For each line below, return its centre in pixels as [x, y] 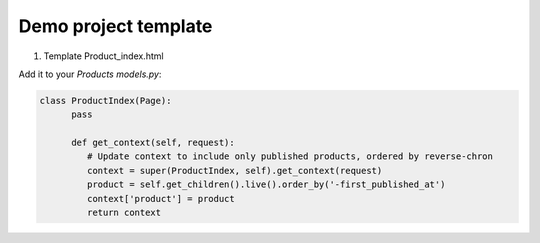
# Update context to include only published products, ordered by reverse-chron [290, 156]
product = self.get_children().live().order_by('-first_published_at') [266, 184]
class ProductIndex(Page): [105, 100]
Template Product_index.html [103, 56]
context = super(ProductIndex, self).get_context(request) [234, 170]
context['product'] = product [160, 198]
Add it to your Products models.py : [90, 74]
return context [124, 213]
